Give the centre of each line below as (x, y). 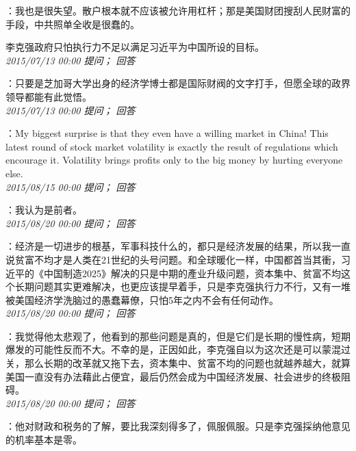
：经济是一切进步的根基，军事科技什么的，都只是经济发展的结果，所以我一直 (178, 246)
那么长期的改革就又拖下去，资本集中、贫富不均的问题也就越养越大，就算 (187, 363)
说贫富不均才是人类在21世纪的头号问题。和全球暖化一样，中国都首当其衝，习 (178, 259)
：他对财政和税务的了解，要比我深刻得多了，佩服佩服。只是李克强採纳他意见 (178, 426)
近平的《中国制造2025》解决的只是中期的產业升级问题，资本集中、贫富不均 (173, 273)
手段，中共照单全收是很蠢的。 (73, 24)
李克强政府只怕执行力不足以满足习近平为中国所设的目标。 (135, 47)
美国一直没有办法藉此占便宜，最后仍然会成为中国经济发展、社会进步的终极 (173, 376)
